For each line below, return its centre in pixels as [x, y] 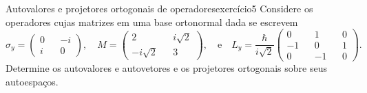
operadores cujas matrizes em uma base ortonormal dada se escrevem [152, 22]
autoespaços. [32, 81]
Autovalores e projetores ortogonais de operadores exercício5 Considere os [159, 8]
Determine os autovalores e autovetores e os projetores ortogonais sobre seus [166, 68]
